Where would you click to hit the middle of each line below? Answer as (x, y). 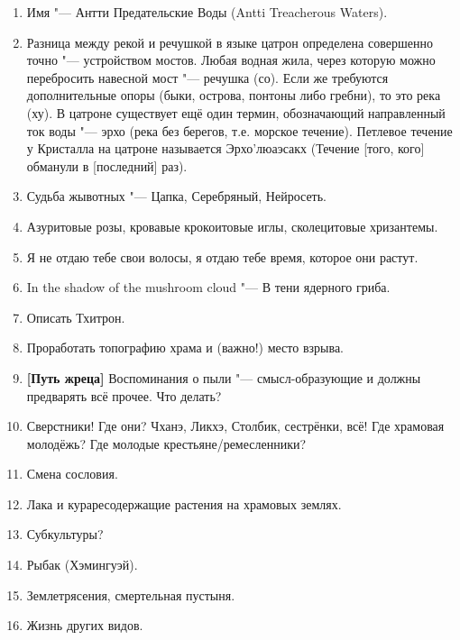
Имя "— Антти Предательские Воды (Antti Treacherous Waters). (207, 12)
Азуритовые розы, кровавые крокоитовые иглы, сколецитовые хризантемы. (232, 226)
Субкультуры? (65, 534)
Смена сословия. (72, 474)
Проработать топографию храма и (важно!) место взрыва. (185, 347)
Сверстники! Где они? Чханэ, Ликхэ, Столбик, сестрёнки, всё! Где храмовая (235, 426)
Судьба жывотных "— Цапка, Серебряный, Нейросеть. (176, 196)
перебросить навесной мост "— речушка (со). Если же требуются (207, 77)
